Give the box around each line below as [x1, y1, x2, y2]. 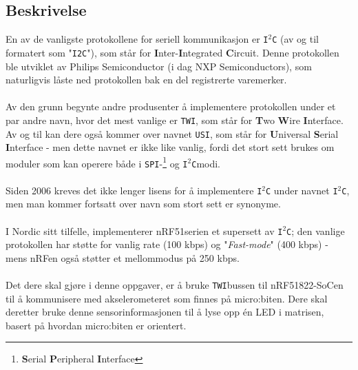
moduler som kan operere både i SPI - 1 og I [6, 154, 188, 170]
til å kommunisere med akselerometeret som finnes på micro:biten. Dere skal [6, 291, 328, 305]
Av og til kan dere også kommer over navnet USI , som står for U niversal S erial [6, 126, 339, 141]
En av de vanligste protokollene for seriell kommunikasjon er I [6, 32, 268, 46]
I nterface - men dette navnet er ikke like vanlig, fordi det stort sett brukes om [6, 140, 335, 154]
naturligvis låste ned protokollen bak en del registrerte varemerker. [6, 72, 287, 87]
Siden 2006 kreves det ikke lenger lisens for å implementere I [6, 183, 262, 197]
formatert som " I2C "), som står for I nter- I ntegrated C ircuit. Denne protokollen [6, 45, 339, 59]
